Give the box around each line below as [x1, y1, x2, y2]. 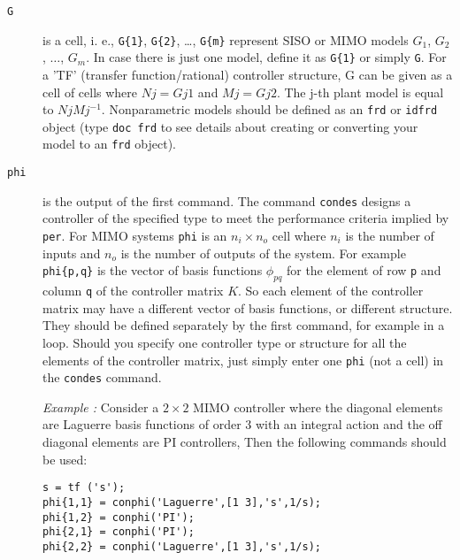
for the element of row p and [286, 261, 441, 280]
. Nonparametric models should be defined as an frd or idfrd [101, 100, 438, 119]
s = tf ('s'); [42, 481, 126, 495]
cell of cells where [42, 82, 138, 101]
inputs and [42, 243, 101, 262]
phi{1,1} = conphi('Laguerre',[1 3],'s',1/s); [42, 495, 321, 509]
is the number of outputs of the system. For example [120, 243, 406, 262]
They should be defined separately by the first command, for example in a [42, 316, 445, 334]
